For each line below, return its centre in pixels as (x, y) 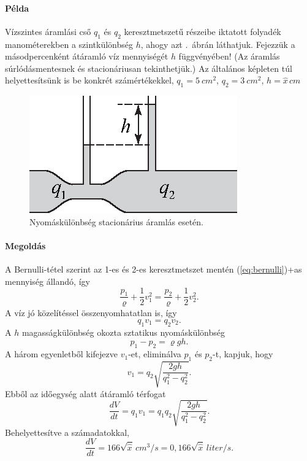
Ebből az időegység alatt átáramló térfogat (85, 393)
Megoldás (25, 245)
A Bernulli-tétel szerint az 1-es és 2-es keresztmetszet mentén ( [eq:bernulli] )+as (153, 269)
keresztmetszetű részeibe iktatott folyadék (203, 31)
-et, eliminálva (155, 354)
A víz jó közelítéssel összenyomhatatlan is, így (91, 313)
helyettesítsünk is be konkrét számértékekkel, (89, 80)
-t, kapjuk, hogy (243, 354)
